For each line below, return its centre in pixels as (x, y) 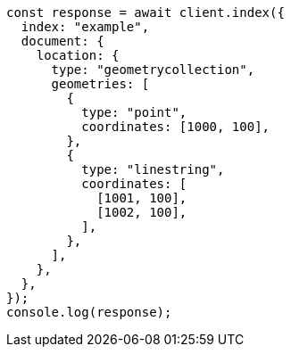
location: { (78, 55)
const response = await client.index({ (145, 12)
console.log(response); (89, 312)
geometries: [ (100, 84)
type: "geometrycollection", (153, 70)
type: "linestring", (153, 169)
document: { (62, 41)
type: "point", (134, 112)
